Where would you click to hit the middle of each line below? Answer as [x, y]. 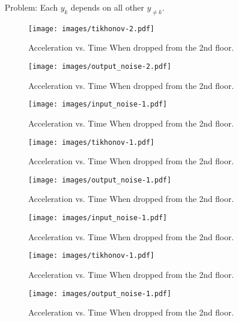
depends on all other [108, 7]
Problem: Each [31, 7]
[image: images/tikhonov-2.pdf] [91, 29]
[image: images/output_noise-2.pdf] [100, 67]
